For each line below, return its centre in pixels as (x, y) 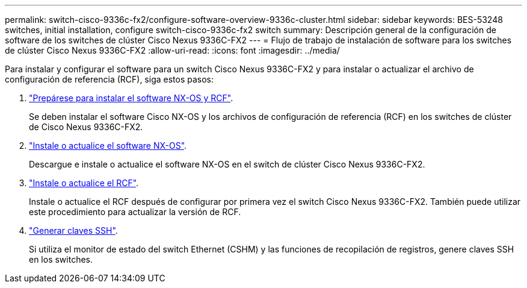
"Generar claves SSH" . (73, 230)
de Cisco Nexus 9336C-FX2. (86, 127)
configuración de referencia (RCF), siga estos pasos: (109, 79)
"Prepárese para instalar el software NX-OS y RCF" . (131, 98)
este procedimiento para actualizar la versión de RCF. (135, 212)
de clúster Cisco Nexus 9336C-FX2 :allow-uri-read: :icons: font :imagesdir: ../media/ (172, 50)
